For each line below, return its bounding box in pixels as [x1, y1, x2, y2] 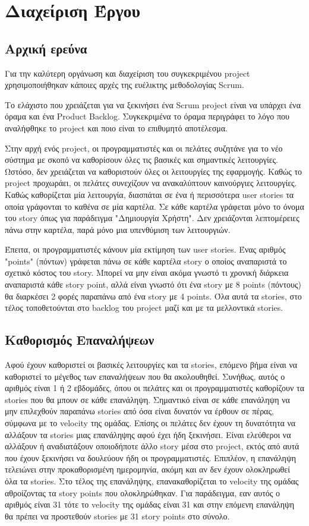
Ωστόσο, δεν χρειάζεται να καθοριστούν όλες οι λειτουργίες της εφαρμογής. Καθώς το [5, 165, 302, 177]
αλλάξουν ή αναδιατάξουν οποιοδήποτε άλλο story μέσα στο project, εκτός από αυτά [5, 440, 299, 452]
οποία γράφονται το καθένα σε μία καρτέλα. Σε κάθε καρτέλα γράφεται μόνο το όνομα [5, 200, 304, 212]
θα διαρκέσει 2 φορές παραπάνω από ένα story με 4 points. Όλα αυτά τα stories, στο [5, 289, 302, 302]
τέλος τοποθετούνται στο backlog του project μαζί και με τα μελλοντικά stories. [5, 301, 283, 314]
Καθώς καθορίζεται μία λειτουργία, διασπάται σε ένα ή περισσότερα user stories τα [5, 188, 294, 200]
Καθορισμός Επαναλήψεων [5, 330, 154, 349]
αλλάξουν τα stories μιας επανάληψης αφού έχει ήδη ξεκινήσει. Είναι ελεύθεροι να [5, 428, 291, 440]
